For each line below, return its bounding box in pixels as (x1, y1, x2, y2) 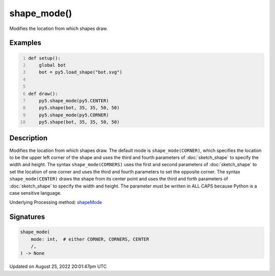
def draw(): (28, 90, 58, 97)
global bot (39, 62, 66, 68)
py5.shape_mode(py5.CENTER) (39, 98, 109, 104)
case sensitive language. (9, 190, 62, 196)
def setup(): (28, 55, 61, 61)
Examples (9, 39, 42, 47)
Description (9, 134, 48, 142)
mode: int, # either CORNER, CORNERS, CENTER (31, 236, 150, 242)
